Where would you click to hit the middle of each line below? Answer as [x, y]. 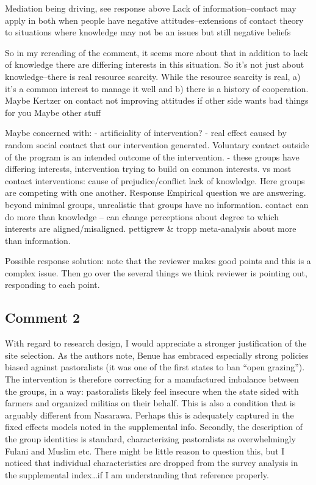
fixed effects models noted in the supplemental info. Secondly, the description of [154, 427]
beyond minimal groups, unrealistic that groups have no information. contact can [157, 204]
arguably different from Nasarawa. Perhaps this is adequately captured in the [149, 415]
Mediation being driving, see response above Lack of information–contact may [151, 8]
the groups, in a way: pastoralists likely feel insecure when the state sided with [152, 391]
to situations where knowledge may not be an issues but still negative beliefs [148, 32]
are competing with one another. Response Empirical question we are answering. [156, 192]
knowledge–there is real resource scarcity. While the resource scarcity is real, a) [153, 76]
